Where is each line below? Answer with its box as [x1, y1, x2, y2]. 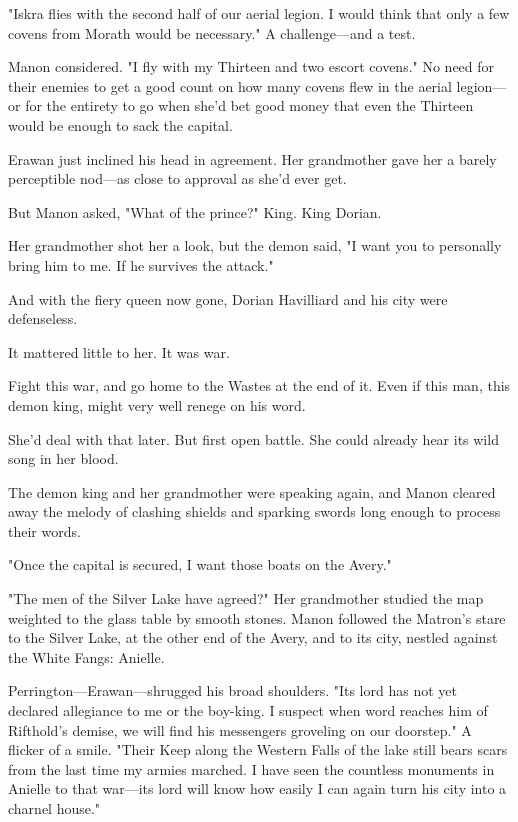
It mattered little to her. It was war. [8, 341, 230, 362]
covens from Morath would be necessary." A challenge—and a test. [8, 22, 416, 43]
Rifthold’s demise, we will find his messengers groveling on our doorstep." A [8, 719, 472, 740]
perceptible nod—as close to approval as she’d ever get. [8, 168, 347, 189]
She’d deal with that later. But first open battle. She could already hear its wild [8, 428, 499, 449]
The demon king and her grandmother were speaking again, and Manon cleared [8, 481, 496, 502]
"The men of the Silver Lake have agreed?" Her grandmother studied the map [8, 588, 484, 609]
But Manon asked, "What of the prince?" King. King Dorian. [8, 201, 382, 222]
